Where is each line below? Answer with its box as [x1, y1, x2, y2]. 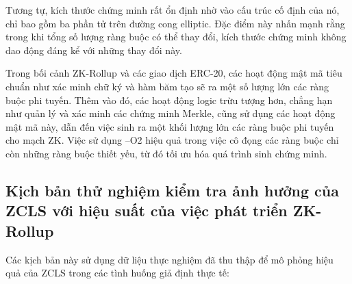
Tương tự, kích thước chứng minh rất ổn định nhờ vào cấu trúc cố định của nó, [5, 3, 340, 16]
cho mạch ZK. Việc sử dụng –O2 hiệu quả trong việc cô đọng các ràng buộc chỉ [5, 133, 339, 147]
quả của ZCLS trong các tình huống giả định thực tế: [5, 266, 229, 280]
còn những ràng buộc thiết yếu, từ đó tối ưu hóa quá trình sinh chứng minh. [5, 146, 327, 160]
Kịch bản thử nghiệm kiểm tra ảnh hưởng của [5, 179, 339, 201]
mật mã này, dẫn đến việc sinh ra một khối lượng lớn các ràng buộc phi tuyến [5, 119, 334, 133]
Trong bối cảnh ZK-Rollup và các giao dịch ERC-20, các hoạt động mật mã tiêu [5, 66, 342, 80]
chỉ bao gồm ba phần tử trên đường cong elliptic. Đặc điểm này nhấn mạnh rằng [5, 16, 345, 30]
